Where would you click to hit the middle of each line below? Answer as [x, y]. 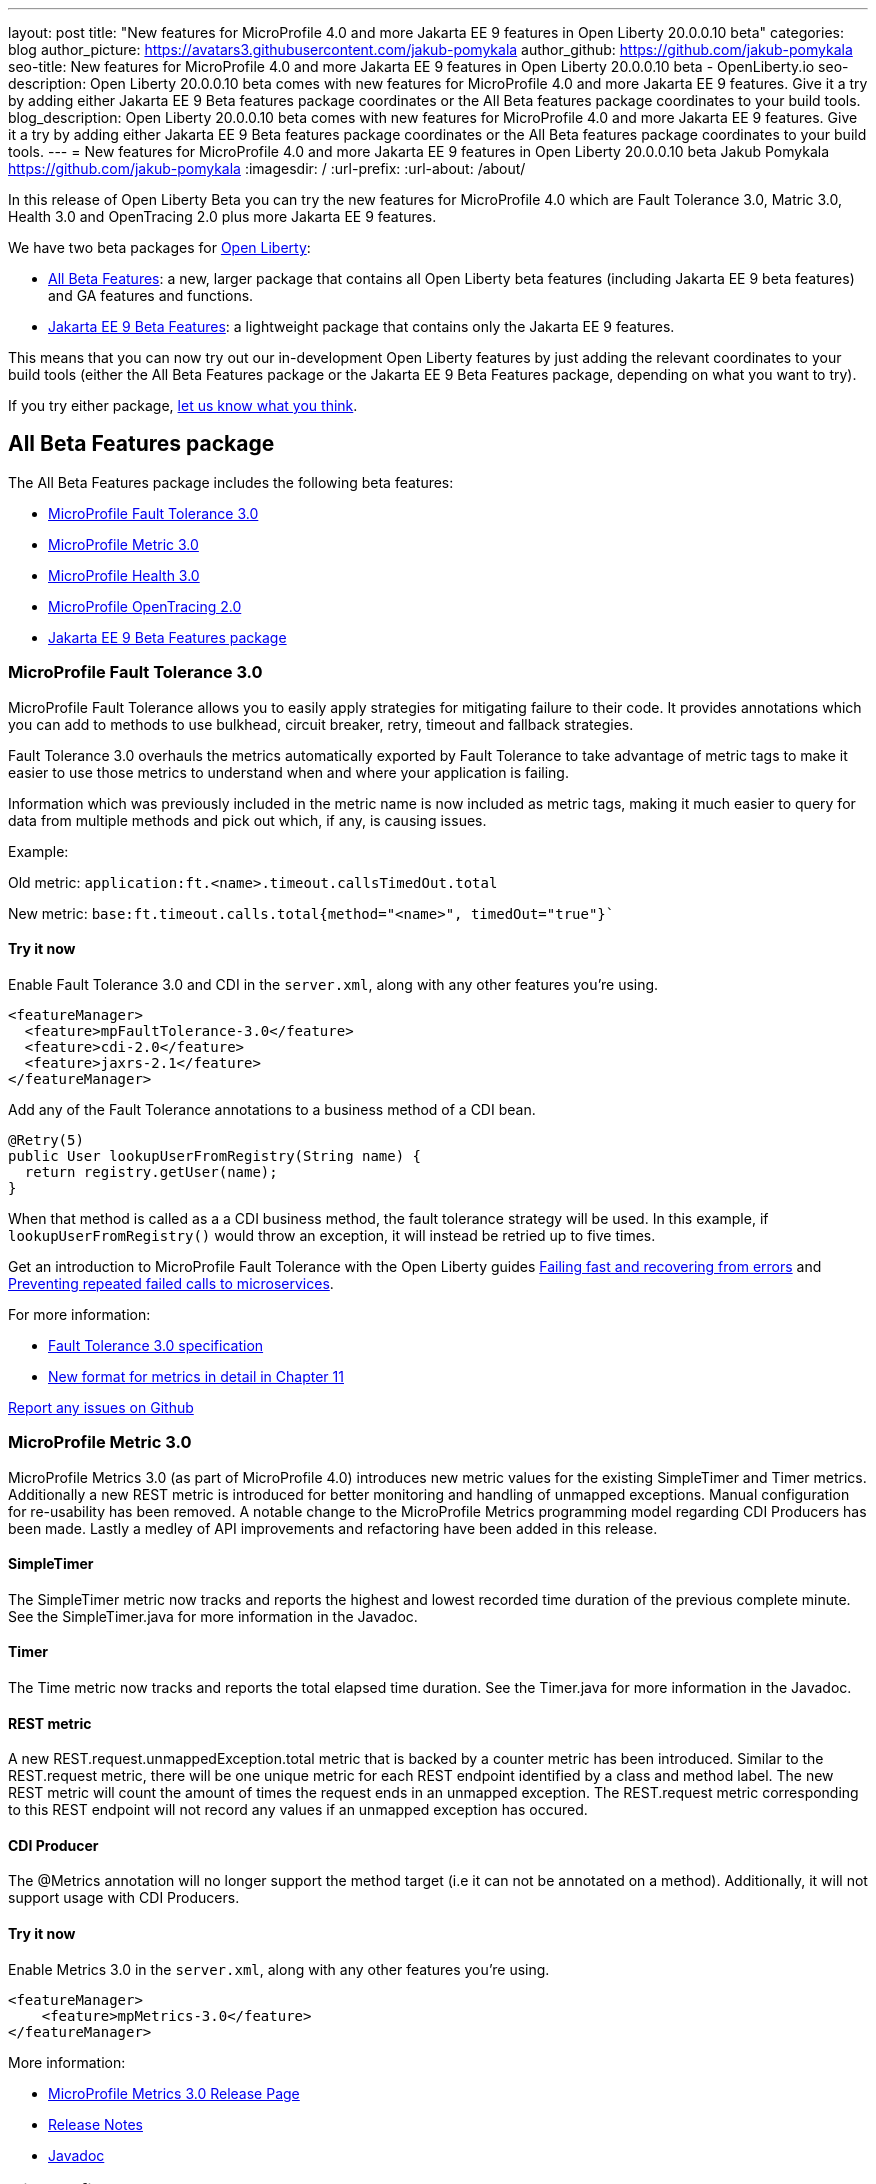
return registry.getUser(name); [151, 1171]
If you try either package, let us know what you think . [183, 405]
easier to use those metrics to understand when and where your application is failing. [288, 772]
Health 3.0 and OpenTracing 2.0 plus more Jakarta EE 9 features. [222, 216]
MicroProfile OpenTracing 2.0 [145, 606]
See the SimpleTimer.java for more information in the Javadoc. [213, 1616]
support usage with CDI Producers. [124, 1898]
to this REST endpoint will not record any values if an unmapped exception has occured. [298, 1810]
